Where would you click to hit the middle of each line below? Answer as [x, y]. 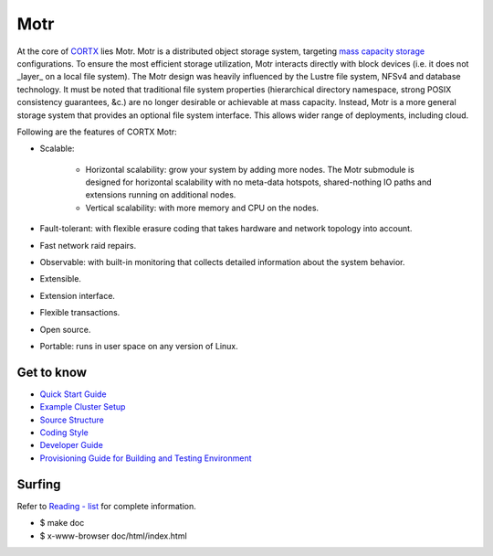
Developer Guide [72, 445]
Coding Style [64, 433]
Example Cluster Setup [83, 407]
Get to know [52, 372]
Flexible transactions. [80, 313]
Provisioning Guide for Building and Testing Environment [146, 458]
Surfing [39, 484]
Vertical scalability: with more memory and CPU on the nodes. [202, 208]
